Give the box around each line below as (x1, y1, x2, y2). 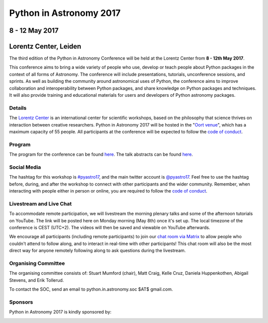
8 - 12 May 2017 (9, 26, 59, 35)
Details (9, 104, 27, 111)
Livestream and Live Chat (9, 200, 72, 207)
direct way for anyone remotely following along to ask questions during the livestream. (9, 248, 186, 254)
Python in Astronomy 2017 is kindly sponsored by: (9, 309, 112, 315)
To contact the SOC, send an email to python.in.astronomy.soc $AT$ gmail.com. (9, 286, 173, 292)
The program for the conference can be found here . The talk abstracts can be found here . (9, 151, 193, 157)
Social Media (9, 164, 41, 171)
